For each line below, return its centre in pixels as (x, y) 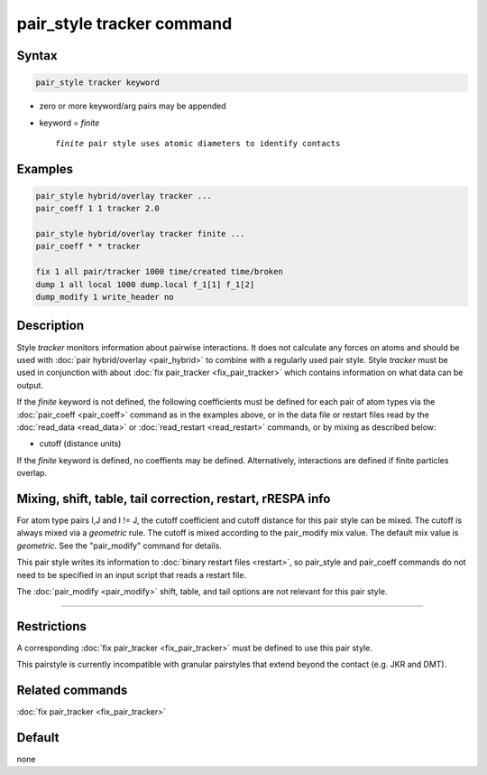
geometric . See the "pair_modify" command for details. (119, 546)
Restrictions (52, 626)
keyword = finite (69, 123)
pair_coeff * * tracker (88, 247)
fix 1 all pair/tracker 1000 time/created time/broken (159, 272)
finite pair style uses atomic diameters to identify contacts (198, 143)
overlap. (32, 473)
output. (30, 385)
